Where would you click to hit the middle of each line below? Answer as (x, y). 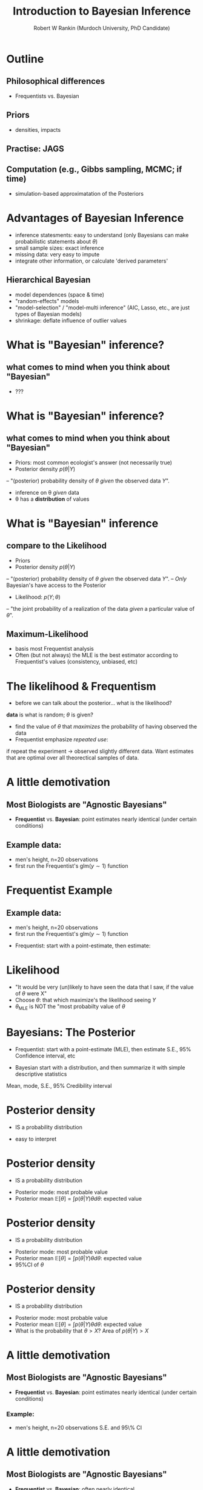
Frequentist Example (59, 891)
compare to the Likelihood (57, 546)
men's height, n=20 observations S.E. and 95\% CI (78, 1427)
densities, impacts (38, 129)
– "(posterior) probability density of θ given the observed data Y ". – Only (96, 578)
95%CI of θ (29, 1265)
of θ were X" (31, 994)
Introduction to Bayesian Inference (102, 11)
